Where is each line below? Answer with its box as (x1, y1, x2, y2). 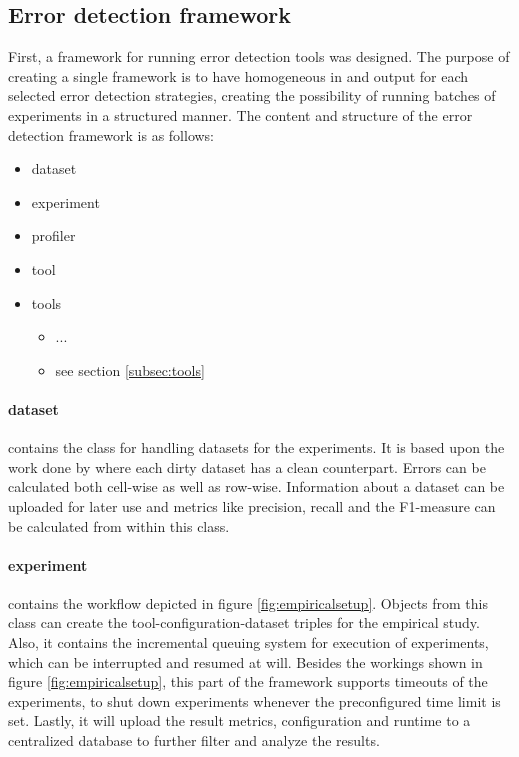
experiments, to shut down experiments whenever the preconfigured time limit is (8, 690, 501, 711)
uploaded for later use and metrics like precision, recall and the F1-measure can (8, 495, 496, 516)
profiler (31, 225, 76, 246)
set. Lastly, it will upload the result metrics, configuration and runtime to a (8, 710, 471, 731)
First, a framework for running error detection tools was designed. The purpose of (8, 46, 510, 67)
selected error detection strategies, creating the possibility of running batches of (8, 85, 496, 106)
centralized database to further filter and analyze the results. (8, 730, 380, 751)
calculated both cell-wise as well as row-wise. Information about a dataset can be (8, 476, 505, 497)
